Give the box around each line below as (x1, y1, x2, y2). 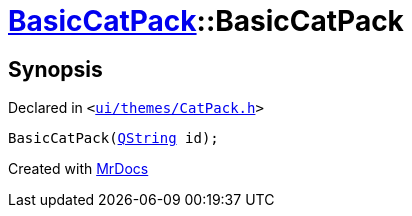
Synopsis (8, 56, 103, 82)
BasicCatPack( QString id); (8, 130, 219, 147)
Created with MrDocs (8, 160, 149, 178)
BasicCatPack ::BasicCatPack (8, 4, 404, 38)
